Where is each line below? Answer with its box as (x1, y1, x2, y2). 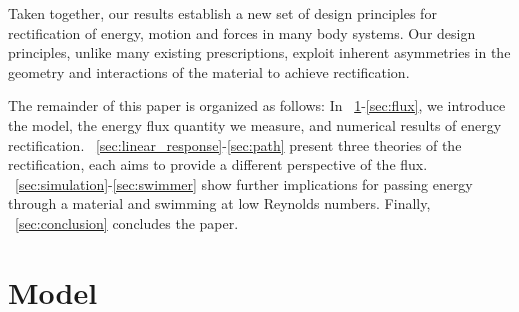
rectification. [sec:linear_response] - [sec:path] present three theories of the (8, 134, 462, 155)
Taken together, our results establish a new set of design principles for (8, 3, 437, 23)
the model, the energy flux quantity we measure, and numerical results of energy (8, 114, 502, 135)
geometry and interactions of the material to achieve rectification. (8, 61, 410, 82)
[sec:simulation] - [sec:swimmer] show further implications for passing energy (15, 173, 473, 194)
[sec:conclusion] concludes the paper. (15, 212, 239, 233)
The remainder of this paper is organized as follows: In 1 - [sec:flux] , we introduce (8, 95, 506, 116)
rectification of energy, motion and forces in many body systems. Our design (8, 22, 476, 43)
